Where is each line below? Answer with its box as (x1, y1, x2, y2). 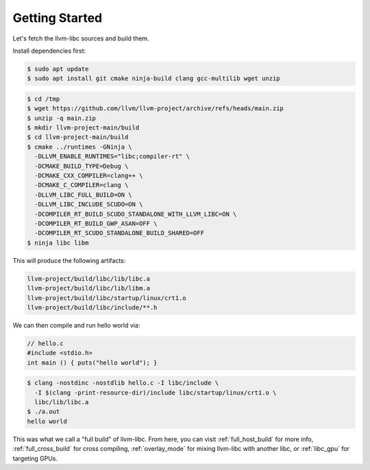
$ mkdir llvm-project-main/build (27, 124, 140, 132)
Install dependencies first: (12, 47, 86, 55)
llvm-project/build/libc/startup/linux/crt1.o (27, 294, 186, 301)
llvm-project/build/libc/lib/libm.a (27, 284, 151, 293)
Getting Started (12, 10, 103, 25)
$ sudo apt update (27, 65, 89, 73)
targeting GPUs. (12, 454, 58, 462)
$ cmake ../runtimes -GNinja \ (27, 143, 133, 151)
